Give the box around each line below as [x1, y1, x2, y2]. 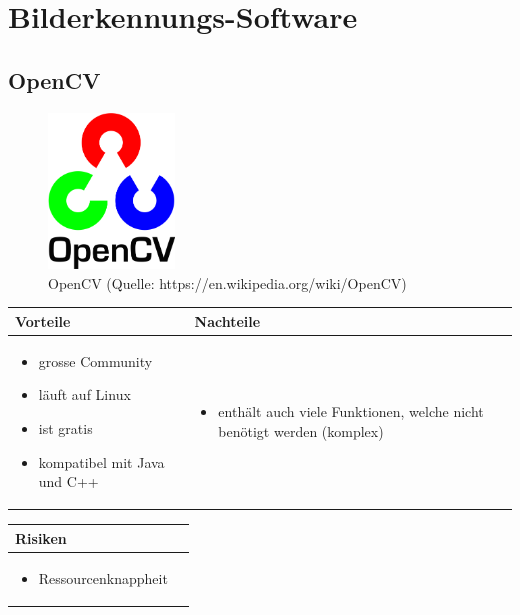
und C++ [38, 471, 99, 492]
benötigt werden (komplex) [218, 420, 384, 441]
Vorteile [15, 310, 71, 331]
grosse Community [38, 350, 153, 371]
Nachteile [194, 310, 261, 331]
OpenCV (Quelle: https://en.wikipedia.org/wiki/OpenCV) [48, 272, 407, 293]
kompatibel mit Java [38, 451, 165, 472]
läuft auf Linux [38, 384, 131, 405]
